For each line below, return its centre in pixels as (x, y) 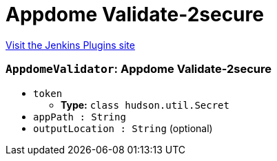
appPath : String (80, 117)
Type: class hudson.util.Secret (145, 105)
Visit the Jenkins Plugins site (70, 45)
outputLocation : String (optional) (123, 128)
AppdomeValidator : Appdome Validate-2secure (138, 69)
